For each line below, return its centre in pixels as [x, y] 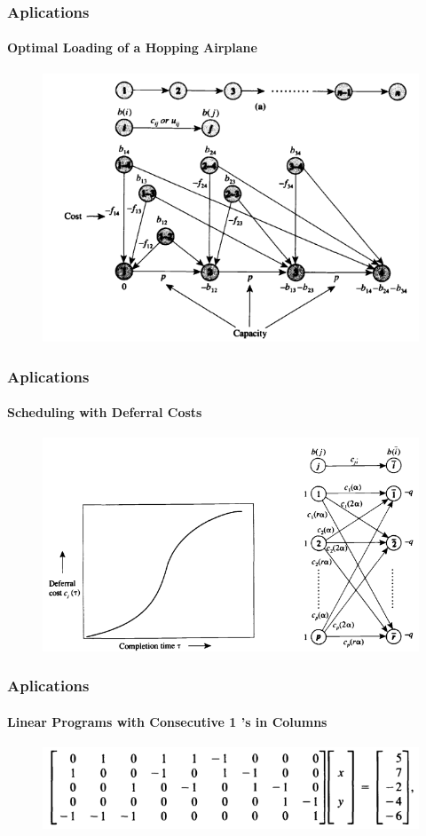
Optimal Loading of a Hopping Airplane [132, 47]
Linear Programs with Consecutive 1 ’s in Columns [167, 721]
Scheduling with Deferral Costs [105, 412]
